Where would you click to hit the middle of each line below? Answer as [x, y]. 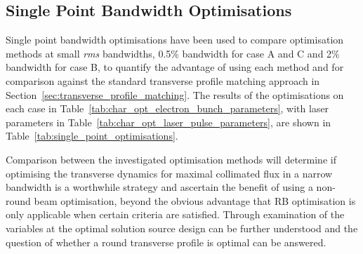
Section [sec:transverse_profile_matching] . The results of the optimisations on [175, 94]
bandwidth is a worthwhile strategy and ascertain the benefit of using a [159, 187]
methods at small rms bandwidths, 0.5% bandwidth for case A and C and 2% [173, 53]
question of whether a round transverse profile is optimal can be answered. [166, 242]
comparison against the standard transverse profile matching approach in [163, 80]
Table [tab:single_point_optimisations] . [92, 136]
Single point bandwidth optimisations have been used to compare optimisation [175, 40]
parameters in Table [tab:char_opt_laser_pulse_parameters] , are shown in [169, 122]
